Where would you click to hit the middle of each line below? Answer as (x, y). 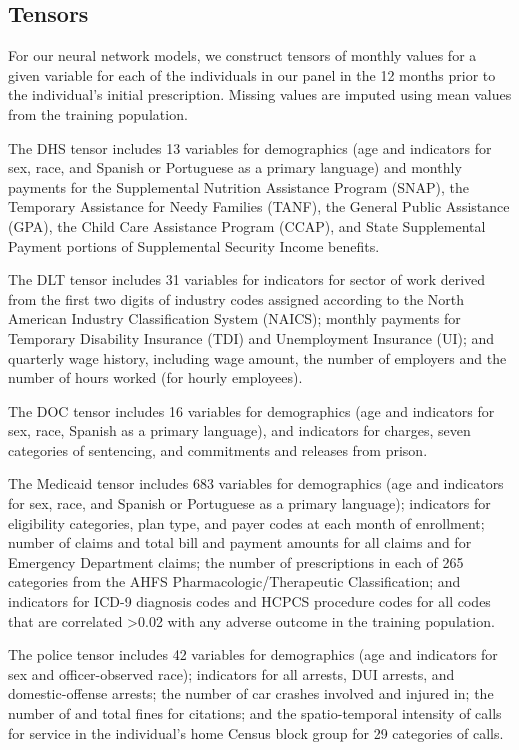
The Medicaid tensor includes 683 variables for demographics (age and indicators (256, 483)
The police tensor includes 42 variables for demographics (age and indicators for (253, 654)
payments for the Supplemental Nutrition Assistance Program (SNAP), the (238, 186)
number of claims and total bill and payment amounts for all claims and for (240, 542)
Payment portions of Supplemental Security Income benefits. (194, 245)
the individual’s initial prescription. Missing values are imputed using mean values (260, 94)
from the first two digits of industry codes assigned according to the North (236, 298)
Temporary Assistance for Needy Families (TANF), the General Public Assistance (259, 206)
